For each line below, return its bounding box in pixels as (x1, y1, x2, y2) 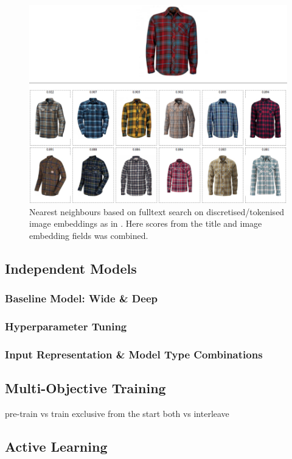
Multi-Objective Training (5, 379, 166, 397)
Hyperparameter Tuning (5, 319, 127, 334)
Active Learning (5, 437, 108, 456)
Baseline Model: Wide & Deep (5, 291, 158, 306)
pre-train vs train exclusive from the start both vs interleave (5, 407, 229, 420)
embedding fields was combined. (29, 229, 148, 241)
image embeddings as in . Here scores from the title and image (29, 217, 262, 230)
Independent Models (5, 258, 137, 277)
